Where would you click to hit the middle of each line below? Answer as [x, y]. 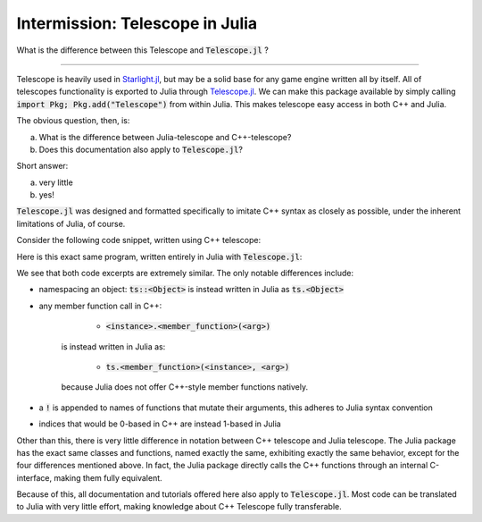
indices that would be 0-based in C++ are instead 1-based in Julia [160, 424]
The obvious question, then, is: [73, 121]
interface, [34, 477]
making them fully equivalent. [108, 477]
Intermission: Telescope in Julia [137, 23]
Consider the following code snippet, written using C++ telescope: [139, 240]
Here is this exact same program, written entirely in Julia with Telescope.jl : [159, 257]
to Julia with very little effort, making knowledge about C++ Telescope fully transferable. [179, 507]
